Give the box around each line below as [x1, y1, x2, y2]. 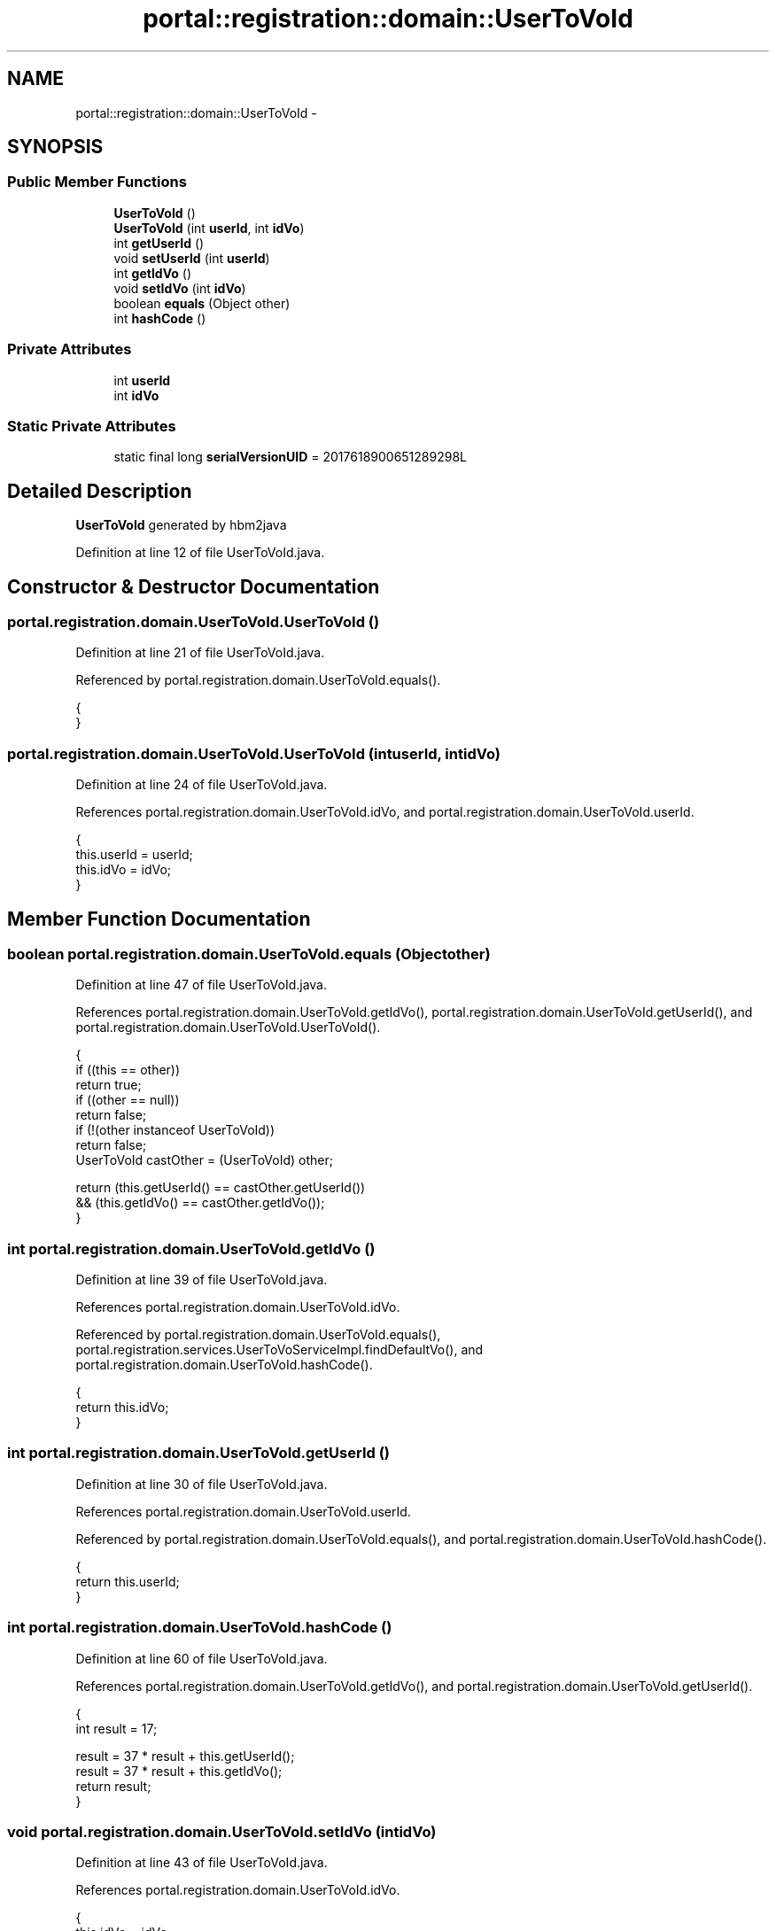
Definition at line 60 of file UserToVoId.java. [75, 1650, 328, 1666]
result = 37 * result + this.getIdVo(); [75, 1763, 283, 1779]
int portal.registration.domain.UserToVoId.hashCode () [7, 1618, 392, 1637]
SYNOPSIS [7, 136, 104, 159]
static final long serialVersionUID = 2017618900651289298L [113, 449, 467, 465]
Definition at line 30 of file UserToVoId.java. [75, 1476, 328, 1492]
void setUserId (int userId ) [113, 250, 270, 266]
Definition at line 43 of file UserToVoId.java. [75, 1855, 328, 1871]
